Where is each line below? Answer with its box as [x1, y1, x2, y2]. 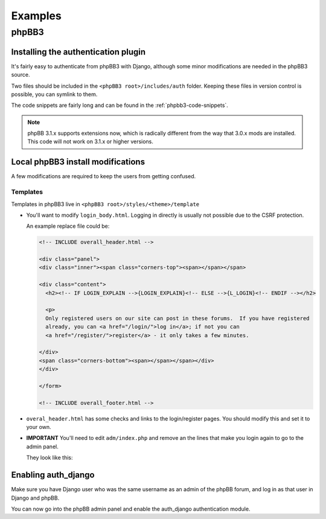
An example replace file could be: [26, 222, 110, 230]
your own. [26, 424, 51, 431]
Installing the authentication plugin [11, 47, 146, 57]
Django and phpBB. [11, 494, 60, 501]
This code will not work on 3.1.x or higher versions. [27, 138, 154, 145]
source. [11, 71, 30, 79]
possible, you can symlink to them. [11, 91, 98, 98]
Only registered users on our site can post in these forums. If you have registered [45, 315, 310, 321]
